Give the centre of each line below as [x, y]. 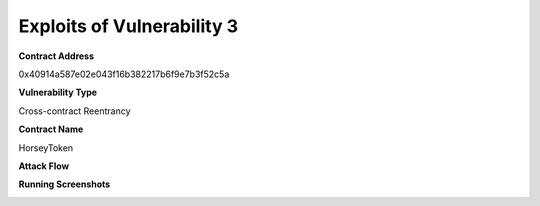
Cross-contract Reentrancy [74, 111]
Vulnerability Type [58, 92]
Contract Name [51, 129]
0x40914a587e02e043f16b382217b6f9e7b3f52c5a [124, 74]
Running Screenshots [64, 184]
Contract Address [56, 56]
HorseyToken [46, 147]
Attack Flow [44, 166]
